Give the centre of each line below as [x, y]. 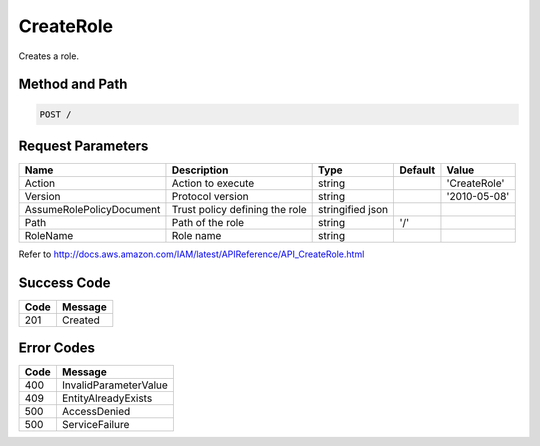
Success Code [64, 282]
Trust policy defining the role [239, 210]
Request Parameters [83, 145]
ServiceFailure [95, 425]
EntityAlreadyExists [107, 398]
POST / [55, 114]
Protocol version [210, 197]
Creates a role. [49, 56]
